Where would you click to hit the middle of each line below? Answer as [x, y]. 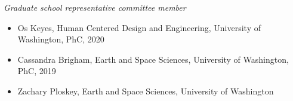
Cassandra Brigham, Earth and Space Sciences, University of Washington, [153, 59]
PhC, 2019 [37, 71]
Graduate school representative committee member [95, 7]
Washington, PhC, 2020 [61, 39]
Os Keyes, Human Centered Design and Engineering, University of [139, 27]
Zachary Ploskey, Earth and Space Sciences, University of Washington [146, 91]
